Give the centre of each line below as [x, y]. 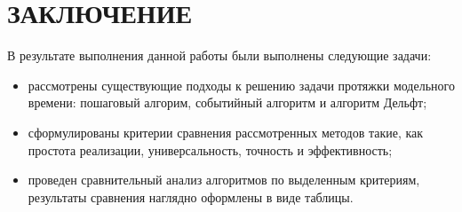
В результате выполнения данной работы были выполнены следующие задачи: [219, 55]
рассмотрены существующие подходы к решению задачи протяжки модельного [241, 85]
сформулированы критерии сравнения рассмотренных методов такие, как [226, 132]
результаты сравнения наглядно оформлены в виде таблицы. [191, 196]
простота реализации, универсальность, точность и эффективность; [210, 149]
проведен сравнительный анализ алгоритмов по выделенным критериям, [224, 180]
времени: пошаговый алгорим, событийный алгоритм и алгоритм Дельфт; [227, 102]
